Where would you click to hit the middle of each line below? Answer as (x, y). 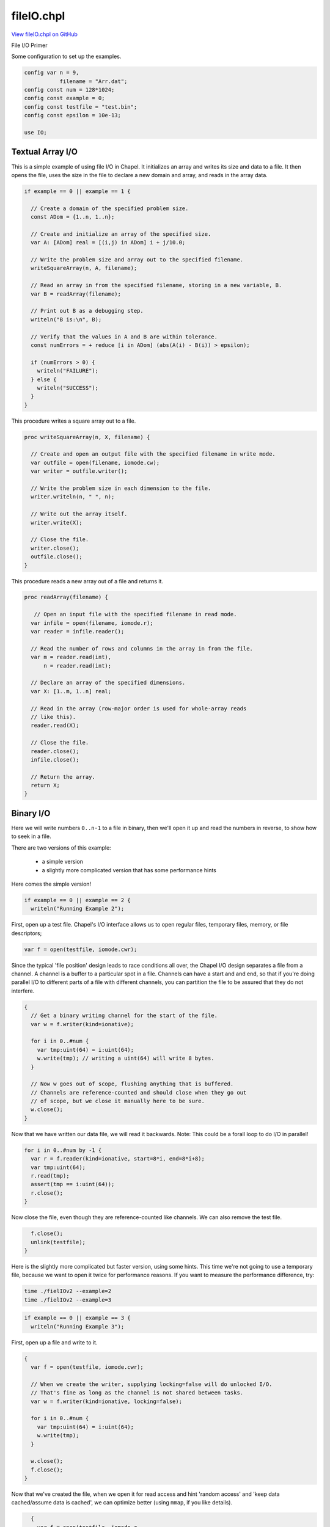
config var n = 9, (52, 73)
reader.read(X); (55, 726)
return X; (46, 785)
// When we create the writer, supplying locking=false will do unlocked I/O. (152, 1384)
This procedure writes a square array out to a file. (74, 421)
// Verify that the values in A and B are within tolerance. (124, 337)
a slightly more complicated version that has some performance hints (129, 870)
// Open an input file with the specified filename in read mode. (135, 614)
